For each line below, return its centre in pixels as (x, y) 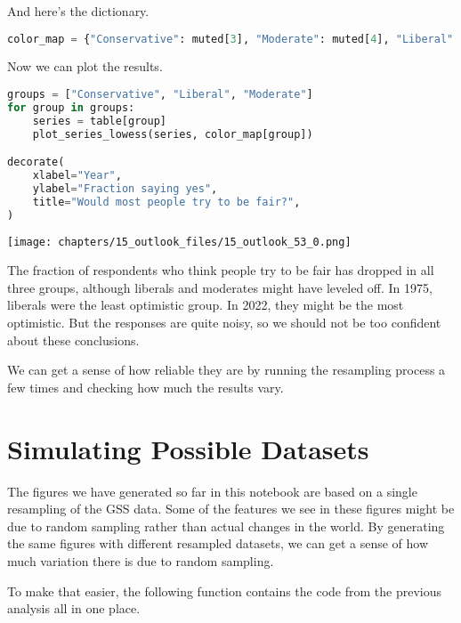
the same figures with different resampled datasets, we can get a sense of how (218, 543)
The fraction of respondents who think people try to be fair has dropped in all (221, 270)
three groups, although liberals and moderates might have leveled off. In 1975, (220, 287)
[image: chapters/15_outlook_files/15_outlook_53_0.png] (179, 242)
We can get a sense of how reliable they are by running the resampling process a (226, 370)
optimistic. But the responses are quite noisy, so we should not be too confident (224, 323)
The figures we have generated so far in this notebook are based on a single (212, 491)
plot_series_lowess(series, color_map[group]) (173, 134)
